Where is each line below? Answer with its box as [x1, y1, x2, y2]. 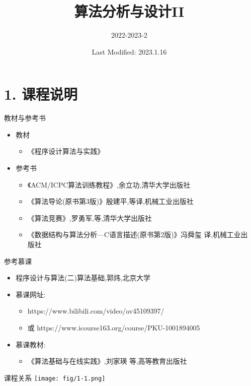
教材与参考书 [4, 113, 46, 123]
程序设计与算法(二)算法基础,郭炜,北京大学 [15, 272, 151, 283]
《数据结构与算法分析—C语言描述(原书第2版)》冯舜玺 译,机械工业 [27, 229, 241, 240]
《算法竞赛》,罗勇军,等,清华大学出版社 [27, 212, 152, 223]
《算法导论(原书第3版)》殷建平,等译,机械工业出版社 [27, 196, 194, 206]
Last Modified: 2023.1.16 [91, 46, 167, 57]
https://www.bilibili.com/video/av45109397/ [27, 306, 165, 316]
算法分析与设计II [74, 1, 184, 21]
